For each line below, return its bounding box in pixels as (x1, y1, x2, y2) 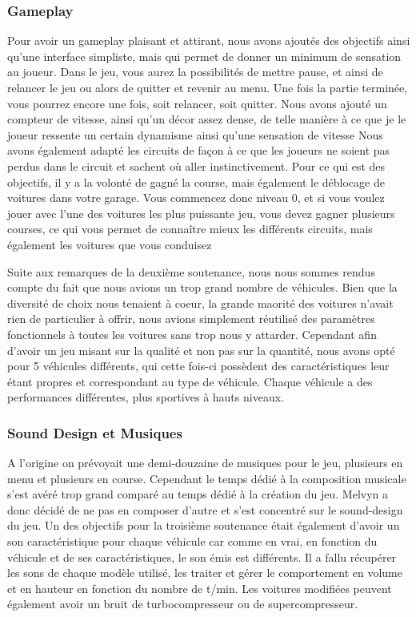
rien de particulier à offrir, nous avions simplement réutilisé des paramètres (7, 310, 375, 327)
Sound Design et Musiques (7, 422, 182, 442)
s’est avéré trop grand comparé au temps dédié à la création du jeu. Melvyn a (7, 486, 389, 502)
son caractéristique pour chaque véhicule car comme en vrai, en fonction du (7, 533, 378, 550)
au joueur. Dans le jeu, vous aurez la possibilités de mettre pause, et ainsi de (7, 63, 383, 80)
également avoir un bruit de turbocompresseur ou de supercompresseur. (7, 595, 358, 612)
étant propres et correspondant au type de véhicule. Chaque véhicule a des (7, 373, 373, 389)
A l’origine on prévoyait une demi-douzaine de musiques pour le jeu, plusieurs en (7, 454, 403, 471)
